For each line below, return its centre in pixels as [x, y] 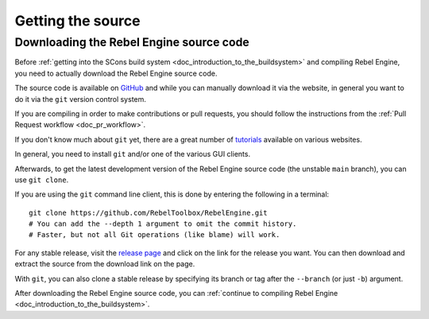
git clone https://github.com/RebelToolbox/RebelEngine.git [148, 212]
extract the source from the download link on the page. [105, 264]
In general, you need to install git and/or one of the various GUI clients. [132, 154]
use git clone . [42, 180]
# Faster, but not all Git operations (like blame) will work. [155, 235]
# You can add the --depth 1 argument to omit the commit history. [163, 224]
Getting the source [77, 21]
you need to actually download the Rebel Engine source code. [116, 73]
